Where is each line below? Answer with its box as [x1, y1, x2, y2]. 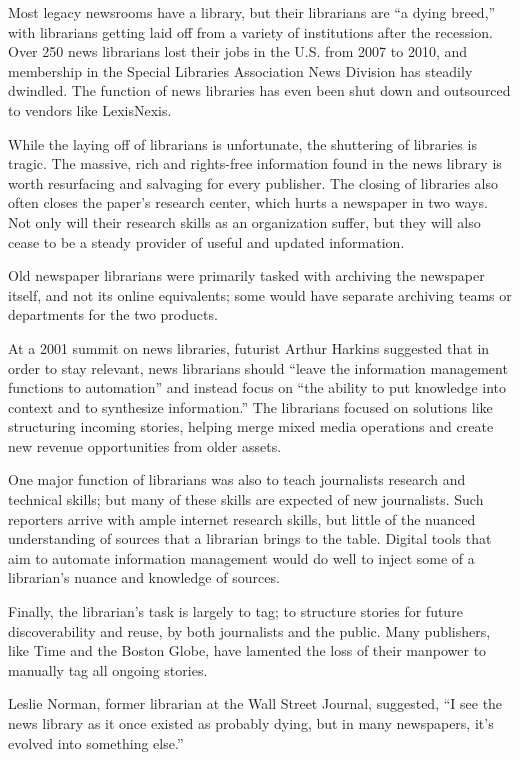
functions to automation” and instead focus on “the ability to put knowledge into [8, 377, 507, 398]
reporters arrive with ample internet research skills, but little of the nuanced [8, 508, 476, 529]
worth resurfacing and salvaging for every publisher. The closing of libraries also [8, 172, 499, 193]
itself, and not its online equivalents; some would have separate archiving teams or [8, 284, 512, 305]
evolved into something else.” [8, 732, 184, 753]
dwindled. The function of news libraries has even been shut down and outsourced [8, 80, 511, 101]
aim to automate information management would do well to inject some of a [8, 547, 475, 568]
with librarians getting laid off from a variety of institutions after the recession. [8, 21, 493, 42]
